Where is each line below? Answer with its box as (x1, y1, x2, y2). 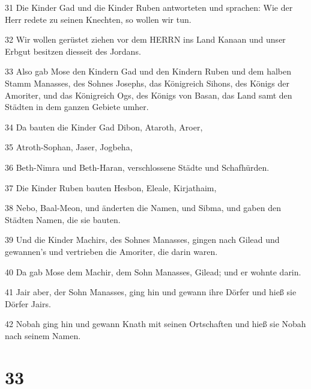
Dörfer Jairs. (5, 297, 51, 310)
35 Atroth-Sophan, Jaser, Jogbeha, (5, 141, 133, 153)
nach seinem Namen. (5, 329, 81, 342)
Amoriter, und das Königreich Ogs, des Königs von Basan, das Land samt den (5, 88, 292, 101)
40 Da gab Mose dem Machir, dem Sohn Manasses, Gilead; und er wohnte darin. (5, 265, 301, 278)
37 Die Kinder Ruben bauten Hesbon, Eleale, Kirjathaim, (5, 181, 217, 194)
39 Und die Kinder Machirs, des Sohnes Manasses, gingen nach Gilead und (5, 233, 280, 246)
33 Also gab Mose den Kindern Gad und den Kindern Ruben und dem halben (5, 65, 291, 78)
